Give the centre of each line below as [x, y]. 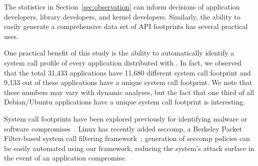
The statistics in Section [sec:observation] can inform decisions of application [122, 6]
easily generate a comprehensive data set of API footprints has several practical [126, 26]
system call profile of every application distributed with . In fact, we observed [123, 62]
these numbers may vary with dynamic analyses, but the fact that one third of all [129, 92]
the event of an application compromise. [65, 158]
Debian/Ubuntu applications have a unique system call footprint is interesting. [125, 102]
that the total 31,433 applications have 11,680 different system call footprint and [127, 72]
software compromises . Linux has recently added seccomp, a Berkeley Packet [123, 128]
